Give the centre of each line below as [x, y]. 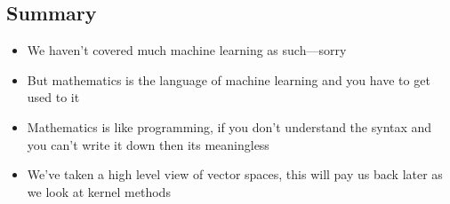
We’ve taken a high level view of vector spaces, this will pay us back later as [235, 174]
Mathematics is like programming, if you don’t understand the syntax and [229, 126]
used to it [53, 97]
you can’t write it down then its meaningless [148, 144]
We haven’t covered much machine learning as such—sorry [187, 50]
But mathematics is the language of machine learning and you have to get [229, 79]
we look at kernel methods [99, 191]
